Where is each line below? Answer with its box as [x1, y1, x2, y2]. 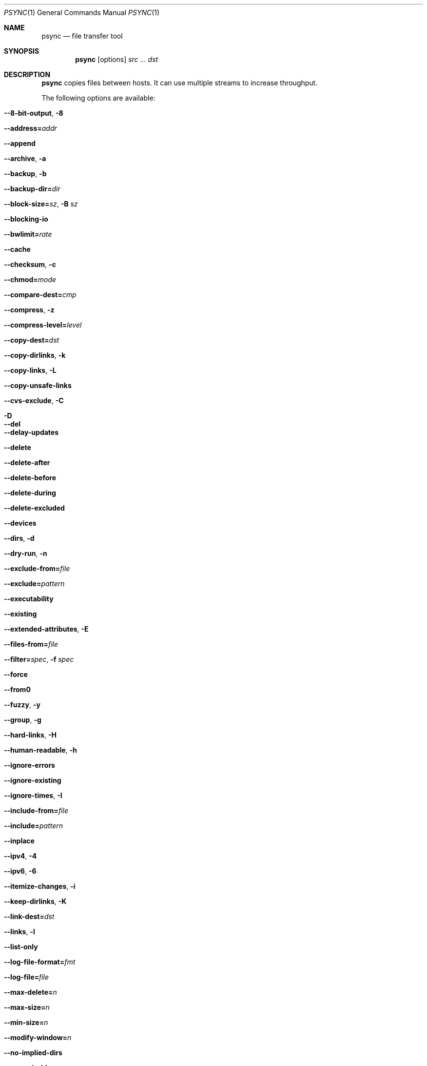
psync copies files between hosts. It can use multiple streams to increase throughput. [41, 79, 318, 87]
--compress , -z [4, 306, 55, 314]
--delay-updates [4, 428, 59, 436]
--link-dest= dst [4, 912, 55, 921]
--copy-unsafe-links [4, 381, 72, 389]
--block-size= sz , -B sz [4, 200, 78, 208]
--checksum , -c [4, 260, 56, 268]
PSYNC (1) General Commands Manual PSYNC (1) [4, 8, 160, 17]
